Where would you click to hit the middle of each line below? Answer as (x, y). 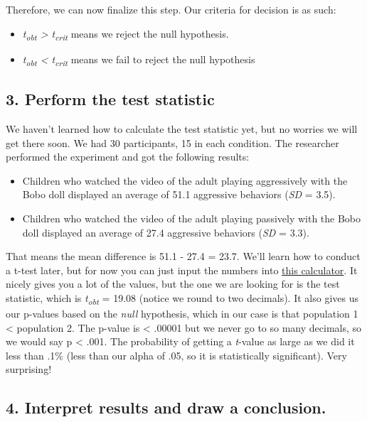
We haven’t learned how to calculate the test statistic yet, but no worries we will (182, 129)
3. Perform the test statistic (110, 99)
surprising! (29, 369)
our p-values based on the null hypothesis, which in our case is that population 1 (182, 314)
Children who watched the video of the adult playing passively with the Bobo (192, 218)
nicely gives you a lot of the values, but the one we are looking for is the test (173, 284)
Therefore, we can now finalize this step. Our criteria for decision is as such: (171, 9)
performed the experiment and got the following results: (128, 157)
